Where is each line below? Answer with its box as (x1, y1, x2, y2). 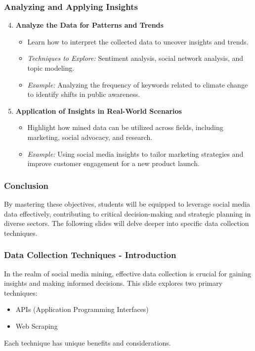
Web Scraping (15, 320, 58, 331)
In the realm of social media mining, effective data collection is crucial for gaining (4, 268, 251, 278)
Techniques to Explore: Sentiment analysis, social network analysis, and (27, 53, 244, 63)
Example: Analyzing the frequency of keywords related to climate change (27, 79, 248, 89)
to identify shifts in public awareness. (27, 89, 140, 99)
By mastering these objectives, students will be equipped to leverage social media (4, 198, 251, 209)
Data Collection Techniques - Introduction (4, 249, 176, 261)
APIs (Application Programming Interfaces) (15, 304, 149, 314)
